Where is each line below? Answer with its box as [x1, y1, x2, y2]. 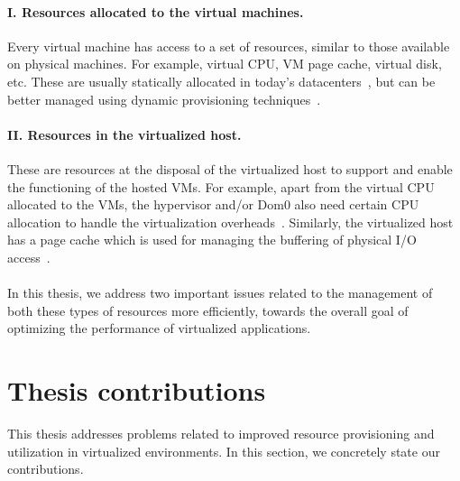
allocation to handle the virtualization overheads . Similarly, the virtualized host [7, 212, 454, 231]
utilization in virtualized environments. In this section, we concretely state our [7, 441, 440, 460]
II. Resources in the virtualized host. [7, 125, 242, 143]
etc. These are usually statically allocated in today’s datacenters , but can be [7, 71, 436, 90]
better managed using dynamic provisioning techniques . [7, 89, 321, 108]
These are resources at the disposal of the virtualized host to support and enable [7, 159, 453, 178]
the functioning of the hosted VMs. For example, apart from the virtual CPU [7, 177, 435, 196]
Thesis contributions [7, 372, 266, 409]
